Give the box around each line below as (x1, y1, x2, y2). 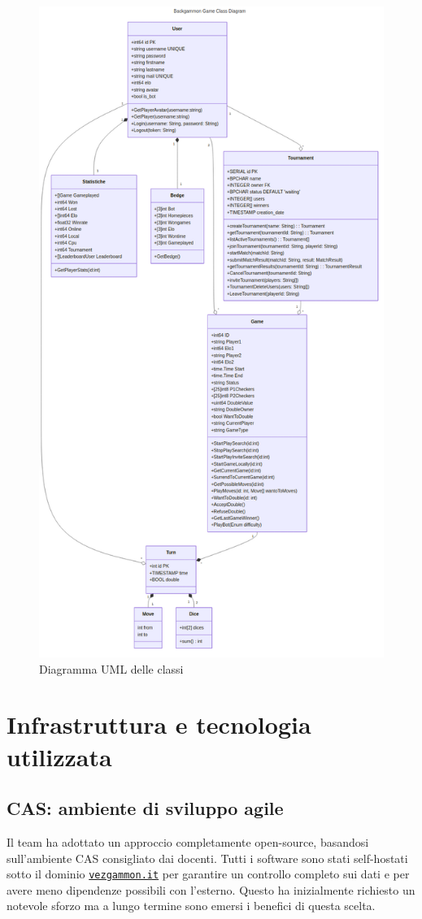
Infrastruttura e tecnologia (7, 708, 311, 741)
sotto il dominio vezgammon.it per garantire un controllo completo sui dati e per (7, 865, 410, 882)
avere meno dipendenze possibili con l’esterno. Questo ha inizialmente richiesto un (7, 881, 415, 898)
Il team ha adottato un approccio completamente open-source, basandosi (7, 834, 369, 851)
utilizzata (7, 739, 112, 773)
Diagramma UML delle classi (39, 660, 184, 677)
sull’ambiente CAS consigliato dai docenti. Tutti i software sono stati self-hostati (7, 849, 408, 866)
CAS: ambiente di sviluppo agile (7, 795, 284, 821)
